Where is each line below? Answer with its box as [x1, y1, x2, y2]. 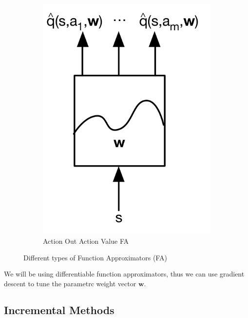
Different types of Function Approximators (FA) [23, 252, 167, 262]
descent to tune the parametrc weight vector [4, 278, 136, 288]
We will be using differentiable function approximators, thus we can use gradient [4, 269, 245, 279]
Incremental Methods [4, 302, 114, 317]
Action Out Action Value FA [43, 235, 129, 246]
